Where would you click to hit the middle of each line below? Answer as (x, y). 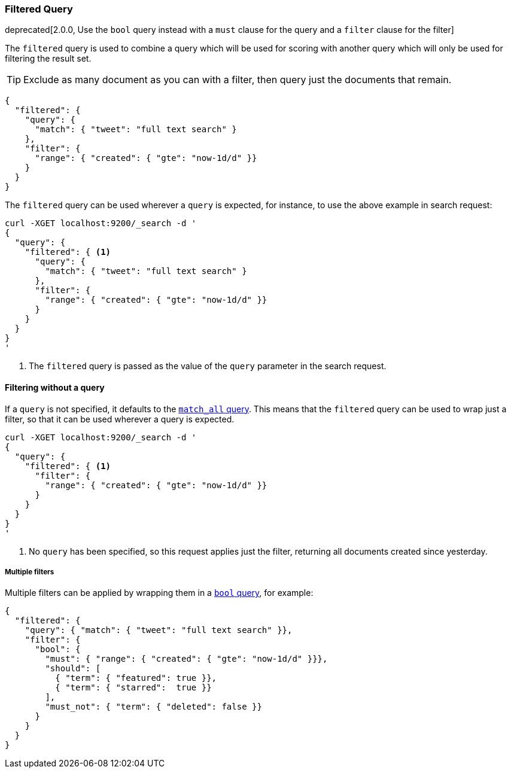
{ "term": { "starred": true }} (133, 688)
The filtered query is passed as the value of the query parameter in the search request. (208, 366)
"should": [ (73, 669)
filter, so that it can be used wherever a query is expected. (120, 419)
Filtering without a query (55, 387)
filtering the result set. (48, 59)
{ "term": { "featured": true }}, (136, 678)
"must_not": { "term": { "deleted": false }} (153, 707)
